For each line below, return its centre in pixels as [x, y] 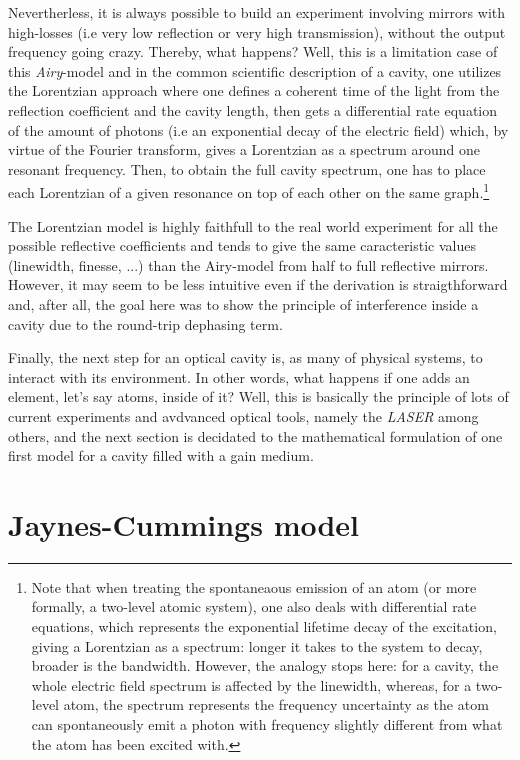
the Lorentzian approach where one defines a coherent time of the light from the [254, 90]
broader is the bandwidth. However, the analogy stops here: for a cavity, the [265, 665]
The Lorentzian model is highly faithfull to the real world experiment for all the [253, 225]
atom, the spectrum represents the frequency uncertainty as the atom [276, 704]
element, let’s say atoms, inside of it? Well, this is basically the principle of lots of [258, 396]
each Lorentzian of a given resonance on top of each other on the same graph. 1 [249, 190]
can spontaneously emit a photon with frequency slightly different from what [267, 724]
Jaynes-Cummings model [184, 523]
